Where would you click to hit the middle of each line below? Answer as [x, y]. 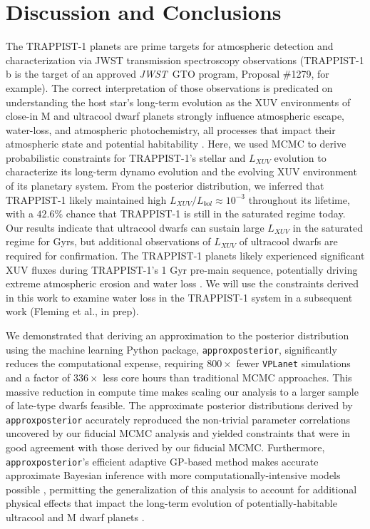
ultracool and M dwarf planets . [75, 517]
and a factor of [38, 377]
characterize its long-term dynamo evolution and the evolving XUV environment [181, 171]
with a [20, 214]
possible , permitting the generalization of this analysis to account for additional [181, 489]
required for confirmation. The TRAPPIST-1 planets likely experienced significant [185, 256]
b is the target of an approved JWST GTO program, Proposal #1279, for [168, 74]
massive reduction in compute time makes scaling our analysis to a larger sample [182, 391]
